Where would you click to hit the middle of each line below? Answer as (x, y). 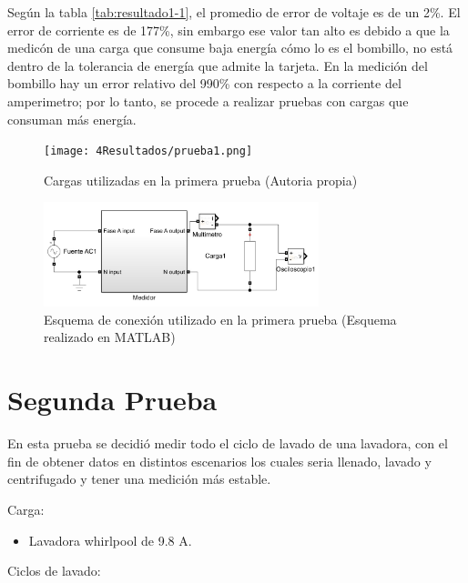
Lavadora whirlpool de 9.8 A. (110, 540)
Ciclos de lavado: (54, 571)
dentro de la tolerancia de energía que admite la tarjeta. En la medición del (218, 65)
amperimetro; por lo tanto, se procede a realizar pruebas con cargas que (208, 101)
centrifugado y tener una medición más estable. (139, 479)
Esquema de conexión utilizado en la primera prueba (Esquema (220, 319)
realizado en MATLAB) (110, 337)
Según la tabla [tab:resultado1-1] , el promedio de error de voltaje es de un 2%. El (234, 12)
